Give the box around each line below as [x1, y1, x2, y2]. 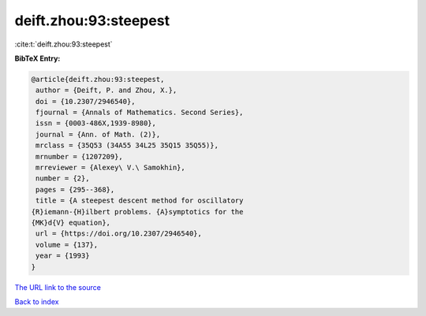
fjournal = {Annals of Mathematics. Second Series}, [35, 108, 244, 117]
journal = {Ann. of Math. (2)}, [35, 130, 161, 139]
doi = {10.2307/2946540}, [35, 97, 136, 106]
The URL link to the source [14, 282, 102, 292]
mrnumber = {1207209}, [35, 152, 124, 161]
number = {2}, [35, 174, 90, 183]
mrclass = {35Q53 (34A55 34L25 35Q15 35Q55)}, [35, 141, 219, 150]
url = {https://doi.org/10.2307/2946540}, [35, 229, 203, 238]
